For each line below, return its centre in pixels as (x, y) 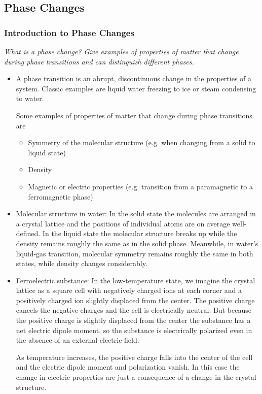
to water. (30, 98)
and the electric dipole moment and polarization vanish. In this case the (128, 367)
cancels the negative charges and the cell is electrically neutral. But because (134, 310)
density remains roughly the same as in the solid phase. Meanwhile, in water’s (137, 243)
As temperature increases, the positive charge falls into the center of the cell (134, 357)
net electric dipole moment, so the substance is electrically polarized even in (134, 330)
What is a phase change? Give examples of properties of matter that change (121, 51)
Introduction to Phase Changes (69, 32)
